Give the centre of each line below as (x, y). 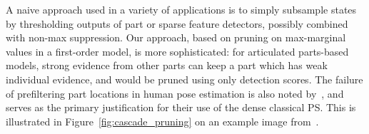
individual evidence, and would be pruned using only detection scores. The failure (184, 79)
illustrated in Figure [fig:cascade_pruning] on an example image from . (162, 121)
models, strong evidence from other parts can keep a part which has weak (167, 65)
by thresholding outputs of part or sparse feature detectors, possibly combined (177, 23)
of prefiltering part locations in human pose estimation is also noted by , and (175, 93)
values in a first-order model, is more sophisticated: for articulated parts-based (177, 51)
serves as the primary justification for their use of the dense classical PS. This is (181, 107)
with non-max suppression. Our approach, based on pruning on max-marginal (176, 37)
